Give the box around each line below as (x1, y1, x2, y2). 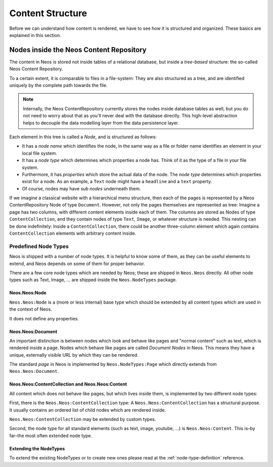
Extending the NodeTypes (9, 445, 65, 451)
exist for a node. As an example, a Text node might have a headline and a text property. (22, 179, 212, 185)
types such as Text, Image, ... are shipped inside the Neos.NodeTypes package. (9, 277, 177, 283)
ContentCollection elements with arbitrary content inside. (9, 230, 136, 236)
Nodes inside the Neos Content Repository (9, 46, 147, 54)
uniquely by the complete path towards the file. (9, 82, 108, 89)
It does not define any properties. (9, 315, 79, 321)
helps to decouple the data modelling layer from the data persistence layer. (23, 119, 179, 126)
